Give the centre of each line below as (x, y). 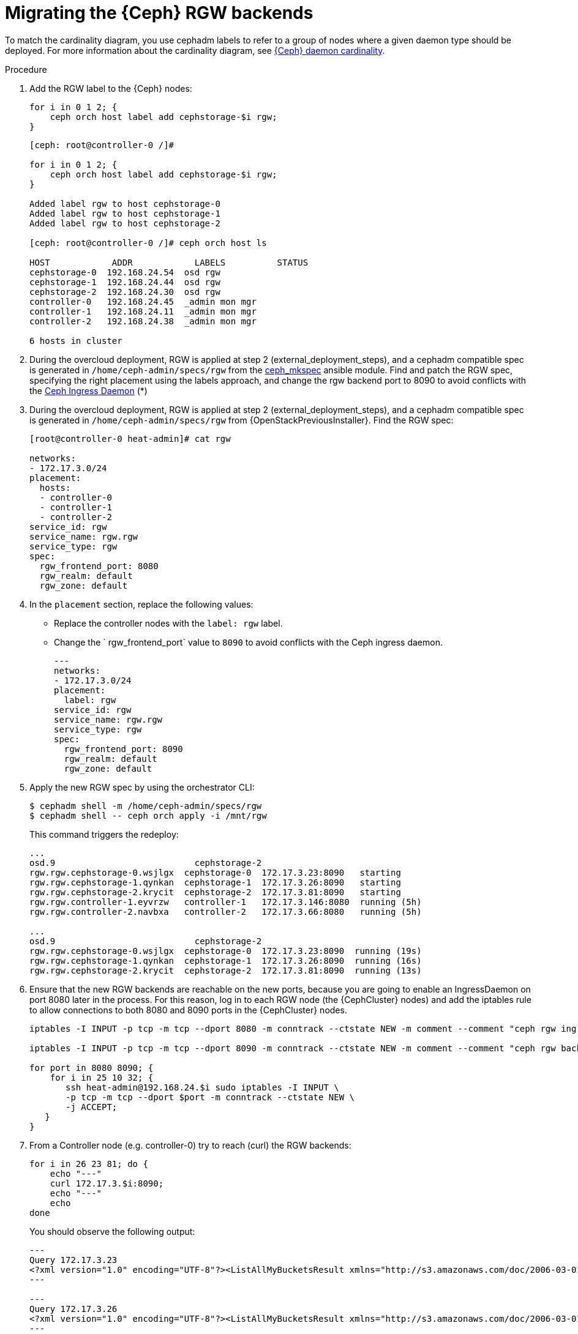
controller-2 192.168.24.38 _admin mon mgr (143, 321)
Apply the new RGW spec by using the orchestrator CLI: (142, 787)
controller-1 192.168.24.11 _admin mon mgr (143, 311)
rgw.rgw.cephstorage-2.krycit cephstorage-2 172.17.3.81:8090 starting (215, 892)
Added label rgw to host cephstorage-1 (125, 213)
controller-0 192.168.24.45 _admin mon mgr (143, 301)
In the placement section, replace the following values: (141, 604)
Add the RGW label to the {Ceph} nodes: (111, 88)
